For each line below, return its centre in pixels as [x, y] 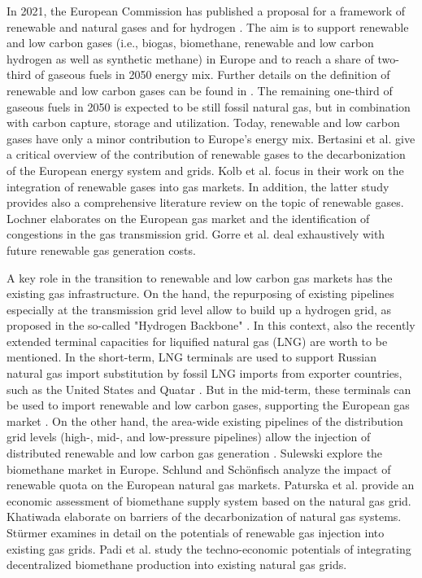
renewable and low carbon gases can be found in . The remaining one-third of [200, 90]
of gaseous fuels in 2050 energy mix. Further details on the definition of [213, 74]
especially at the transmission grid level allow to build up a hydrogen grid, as [199, 309]
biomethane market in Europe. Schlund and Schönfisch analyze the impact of [199, 469]
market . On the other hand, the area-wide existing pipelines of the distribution [205, 420]
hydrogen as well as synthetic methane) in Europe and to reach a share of [190, 58]
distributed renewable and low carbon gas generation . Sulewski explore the [195, 453]
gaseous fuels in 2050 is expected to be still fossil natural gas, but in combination [209, 106]
